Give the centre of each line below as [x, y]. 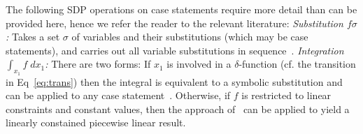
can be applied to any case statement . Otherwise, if [118, 95]
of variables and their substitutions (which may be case [190, 37]
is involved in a [199, 64]
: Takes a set [33, 37]
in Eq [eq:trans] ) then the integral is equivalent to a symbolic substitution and [174, 81]
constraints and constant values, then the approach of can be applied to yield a [178, 109]
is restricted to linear [286, 95]
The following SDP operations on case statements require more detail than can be [181, 9]
